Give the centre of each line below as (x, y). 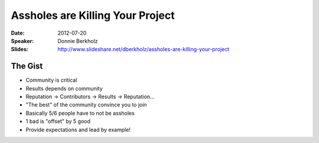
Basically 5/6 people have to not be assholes (80, 113)
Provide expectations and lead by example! (78, 129)
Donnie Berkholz (78, 41)
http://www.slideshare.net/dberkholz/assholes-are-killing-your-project (144, 49)
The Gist (27, 66)
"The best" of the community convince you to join (86, 105)
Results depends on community (64, 88)
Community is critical (51, 80)
